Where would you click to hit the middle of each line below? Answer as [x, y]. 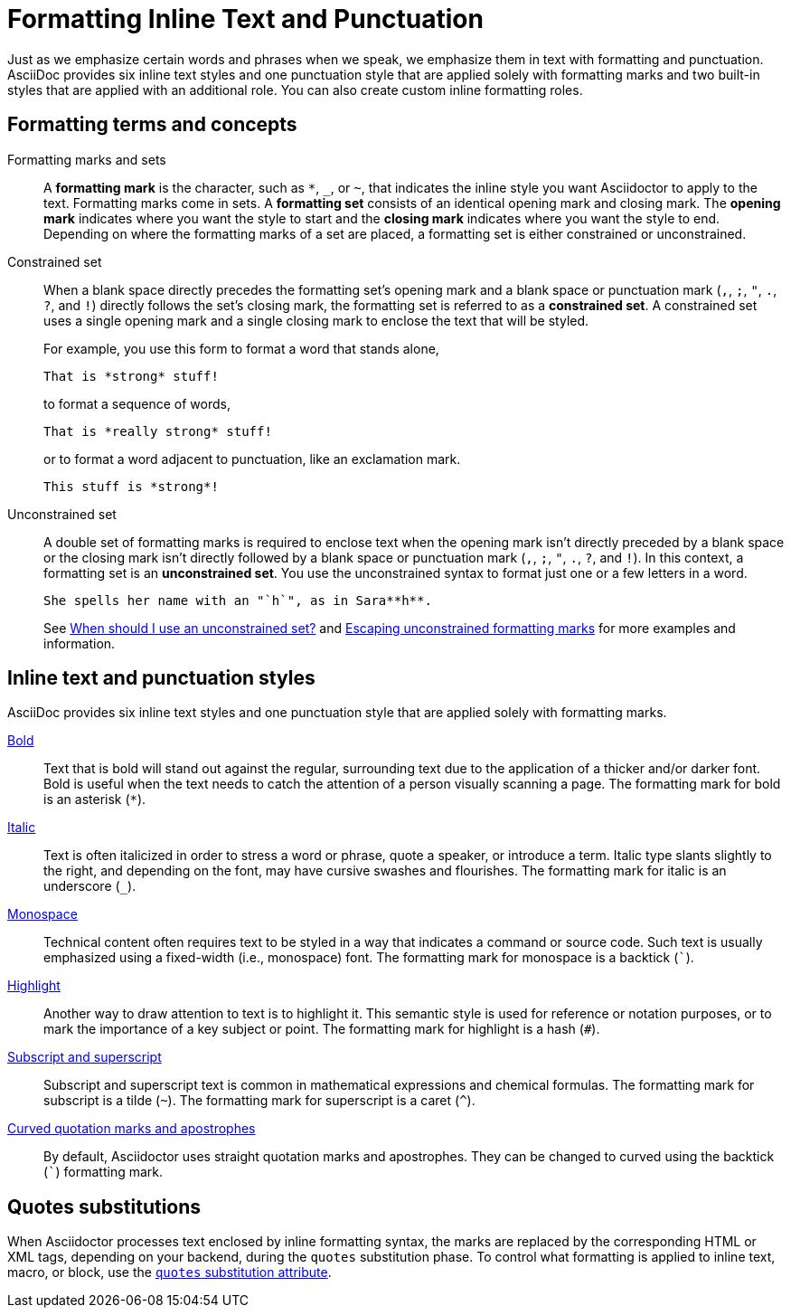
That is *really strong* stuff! [158, 431]
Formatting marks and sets [87, 159]
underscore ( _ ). [90, 886]
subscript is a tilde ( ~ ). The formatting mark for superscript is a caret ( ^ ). [259, 1101]
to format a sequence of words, [137, 403]
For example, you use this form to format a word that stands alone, [241, 348]
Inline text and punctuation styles [161, 678]
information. [80, 643]
